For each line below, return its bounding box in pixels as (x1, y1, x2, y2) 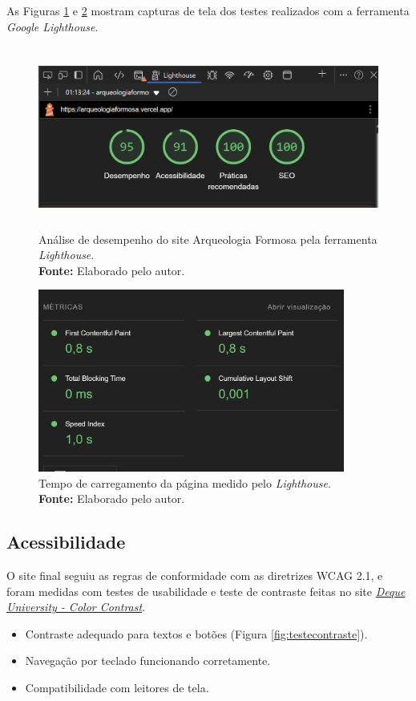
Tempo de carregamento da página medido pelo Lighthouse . (38, 474, 331, 491)
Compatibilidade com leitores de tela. (25, 679, 209, 696)
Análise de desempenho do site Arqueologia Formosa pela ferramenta (38, 230, 378, 247)
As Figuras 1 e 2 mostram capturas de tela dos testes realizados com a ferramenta (6, 2, 410, 18)
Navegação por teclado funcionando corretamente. (25, 652, 271, 669)
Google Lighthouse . (6, 18, 99, 34)
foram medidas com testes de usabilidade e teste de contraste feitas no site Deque (6, 582, 406, 599)
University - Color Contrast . (6, 598, 146, 615)
